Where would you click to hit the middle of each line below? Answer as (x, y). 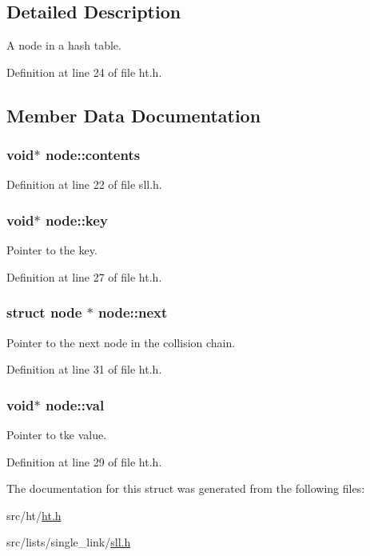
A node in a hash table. (64, 45)
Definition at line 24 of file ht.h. (84, 72)
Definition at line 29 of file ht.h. (84, 461)
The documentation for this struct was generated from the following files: (186, 488)
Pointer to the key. (52, 250)
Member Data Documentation (134, 115)
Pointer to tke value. (57, 435)
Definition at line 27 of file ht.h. (84, 276)
